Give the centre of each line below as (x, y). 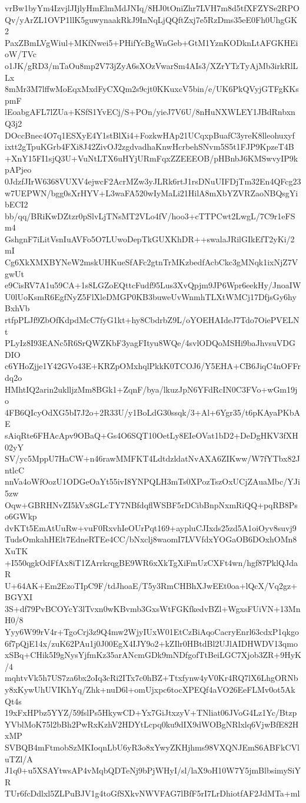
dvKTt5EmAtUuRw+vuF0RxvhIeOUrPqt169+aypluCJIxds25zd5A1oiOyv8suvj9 (151, 527)
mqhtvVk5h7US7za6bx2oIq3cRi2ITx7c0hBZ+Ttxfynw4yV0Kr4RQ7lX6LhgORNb (152, 678)
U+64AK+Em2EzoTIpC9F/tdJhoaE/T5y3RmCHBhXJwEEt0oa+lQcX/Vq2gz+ (151, 585)
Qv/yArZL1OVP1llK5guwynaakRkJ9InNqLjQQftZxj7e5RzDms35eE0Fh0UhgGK (151, 19)
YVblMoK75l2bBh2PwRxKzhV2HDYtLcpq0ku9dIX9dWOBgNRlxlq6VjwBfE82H (152, 724)
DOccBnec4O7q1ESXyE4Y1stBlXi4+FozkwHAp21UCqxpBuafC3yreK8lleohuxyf (150, 135)
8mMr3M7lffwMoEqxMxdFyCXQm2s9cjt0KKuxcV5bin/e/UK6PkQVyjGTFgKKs (152, 89)
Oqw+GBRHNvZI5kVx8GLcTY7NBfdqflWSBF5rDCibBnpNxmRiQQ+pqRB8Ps (151, 504)
